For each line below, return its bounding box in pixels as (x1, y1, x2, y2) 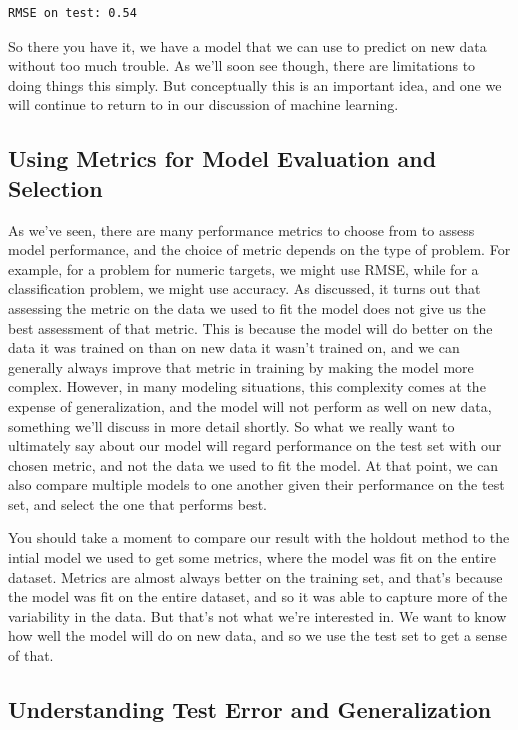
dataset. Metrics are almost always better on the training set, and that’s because (8, 566, 503, 587)
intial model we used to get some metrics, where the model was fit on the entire (8, 547, 496, 568)
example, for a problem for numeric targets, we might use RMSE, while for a (8, 258, 479, 279)
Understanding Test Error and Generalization (8, 694, 492, 725)
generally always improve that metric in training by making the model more (8, 356, 474, 377)
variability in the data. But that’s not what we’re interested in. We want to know (8, 605, 507, 626)
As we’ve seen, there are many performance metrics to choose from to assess (8, 219, 475, 240)
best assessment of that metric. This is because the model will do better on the (8, 317, 493, 338)
